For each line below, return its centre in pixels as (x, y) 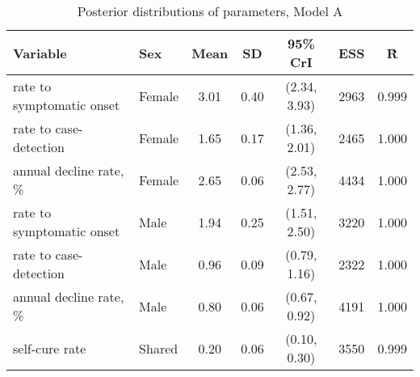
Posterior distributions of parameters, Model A (210, 11)
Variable (40, 53)
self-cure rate (50, 348)
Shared (159, 348)
